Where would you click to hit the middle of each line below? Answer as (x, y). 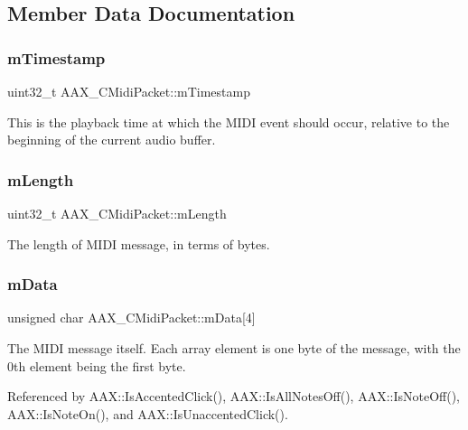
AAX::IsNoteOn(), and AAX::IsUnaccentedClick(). (148, 413)
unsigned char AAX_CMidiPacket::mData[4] (131, 318)
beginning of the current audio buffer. (112, 140)
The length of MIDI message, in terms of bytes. (139, 243)
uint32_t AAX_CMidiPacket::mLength (117, 213)
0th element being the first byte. (97, 365)
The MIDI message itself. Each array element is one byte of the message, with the (234, 348)
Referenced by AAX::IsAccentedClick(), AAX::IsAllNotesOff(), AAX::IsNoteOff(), (234, 396)
